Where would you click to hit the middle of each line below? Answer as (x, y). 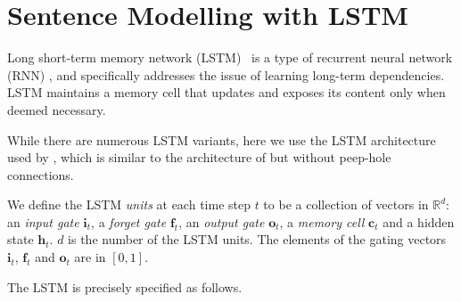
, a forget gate (129, 221)
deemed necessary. (57, 109)
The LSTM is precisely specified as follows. (125, 286)
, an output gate (222, 221)
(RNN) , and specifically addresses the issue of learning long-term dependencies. (226, 74)
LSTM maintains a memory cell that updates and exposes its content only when (226, 92)
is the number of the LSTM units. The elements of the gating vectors (257, 239)
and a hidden (419, 221)
